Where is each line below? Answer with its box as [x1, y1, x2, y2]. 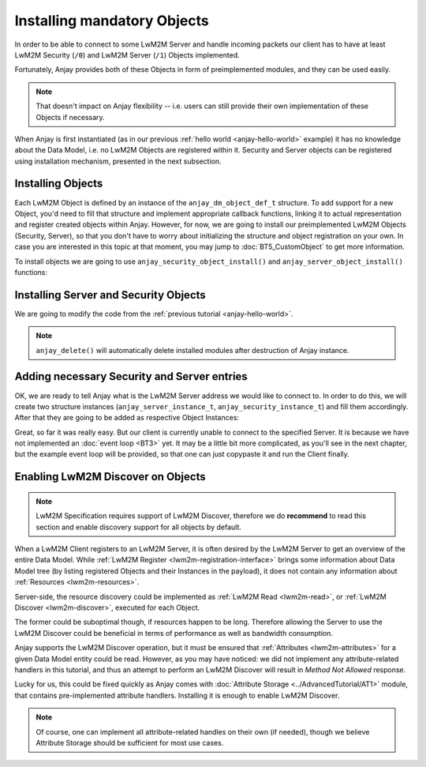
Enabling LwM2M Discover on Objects [14, 470, 206, 483]
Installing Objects [14, 177, 103, 190]
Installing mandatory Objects [14, 12, 209, 29]
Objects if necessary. [35, 112, 106, 122]
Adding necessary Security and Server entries [14, 370, 248, 383]
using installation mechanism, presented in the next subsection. [14, 156, 222, 166]
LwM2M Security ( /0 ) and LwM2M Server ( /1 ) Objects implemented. [14, 50, 240, 59]
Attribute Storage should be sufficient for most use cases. [35, 738, 224, 747]
